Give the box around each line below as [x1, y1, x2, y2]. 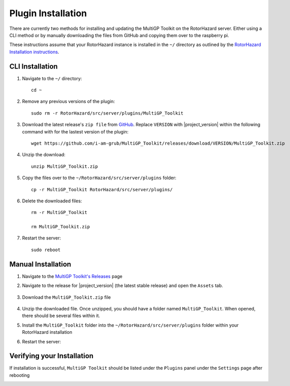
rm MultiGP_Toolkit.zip [31, 224, 90, 230]
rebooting [9, 372, 30, 378]
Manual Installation [9, 260, 71, 268]
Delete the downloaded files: [22, 198, 82, 204]
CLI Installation [9, 62, 58, 71]
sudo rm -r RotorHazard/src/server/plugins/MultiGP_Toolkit [31, 110, 184, 116]
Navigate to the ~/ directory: [22, 75, 82, 81]
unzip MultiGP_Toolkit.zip [31, 163, 98, 169]
